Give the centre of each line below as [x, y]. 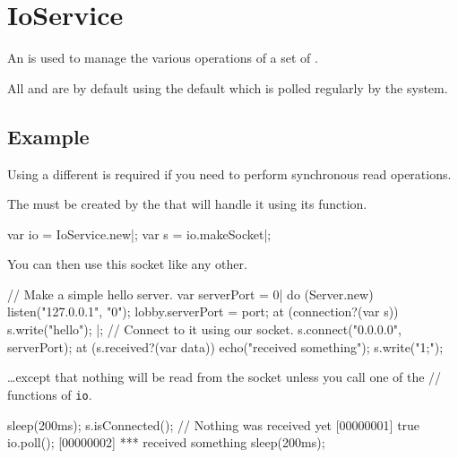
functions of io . [50, 394]
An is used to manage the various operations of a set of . [163, 58]
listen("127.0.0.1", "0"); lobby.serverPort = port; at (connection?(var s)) [203, 311]
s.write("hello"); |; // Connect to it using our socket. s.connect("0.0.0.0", [204, 329]
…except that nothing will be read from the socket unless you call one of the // [225, 377]
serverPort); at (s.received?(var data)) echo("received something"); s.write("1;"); [225, 346]
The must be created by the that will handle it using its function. [187, 204]
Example [48, 136]
